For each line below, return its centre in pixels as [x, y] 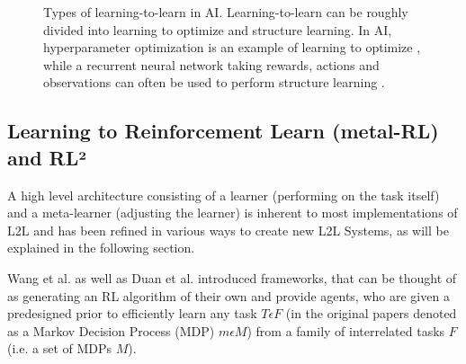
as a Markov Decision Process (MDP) [111, 330]
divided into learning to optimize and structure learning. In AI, [218, 29]
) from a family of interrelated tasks [346, 330]
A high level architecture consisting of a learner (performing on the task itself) [224, 195]
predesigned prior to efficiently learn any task [132, 313]
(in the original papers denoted [371, 313]
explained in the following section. [101, 248]
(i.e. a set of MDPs [60, 348]
